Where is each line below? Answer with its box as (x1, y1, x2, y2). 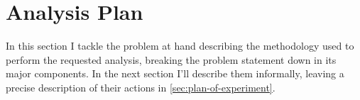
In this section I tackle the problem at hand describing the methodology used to (6, 38, 354, 53)
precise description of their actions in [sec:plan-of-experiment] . (6, 79, 276, 94)
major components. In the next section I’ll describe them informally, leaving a (6, 66, 344, 81)
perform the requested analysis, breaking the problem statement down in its (6, 52, 337, 67)
